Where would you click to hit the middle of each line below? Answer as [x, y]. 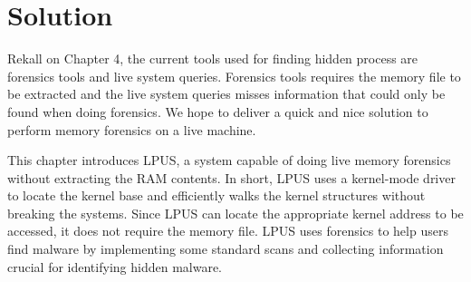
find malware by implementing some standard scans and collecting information [226, 249]
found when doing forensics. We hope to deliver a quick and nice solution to [218, 111]
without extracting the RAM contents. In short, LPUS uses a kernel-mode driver [231, 177]
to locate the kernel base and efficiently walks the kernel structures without [216, 195]
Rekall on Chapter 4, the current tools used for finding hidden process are [213, 58]
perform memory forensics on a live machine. [132, 129]
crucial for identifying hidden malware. [115, 266]
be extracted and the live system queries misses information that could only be [226, 94]
